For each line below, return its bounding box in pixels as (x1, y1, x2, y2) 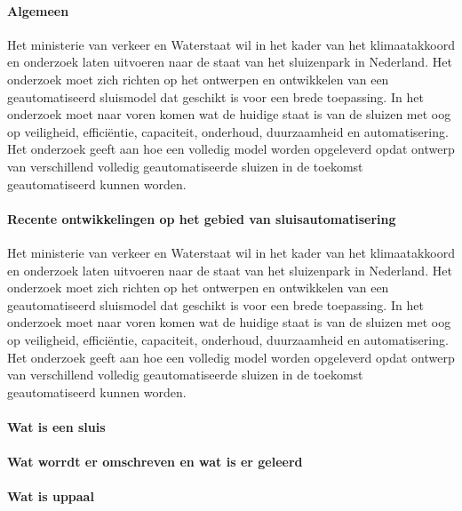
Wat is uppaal (7, 487, 94, 506)
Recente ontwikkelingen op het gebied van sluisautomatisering (7, 209, 396, 228)
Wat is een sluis (7, 417, 106, 435)
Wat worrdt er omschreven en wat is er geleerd (7, 452, 303, 471)
